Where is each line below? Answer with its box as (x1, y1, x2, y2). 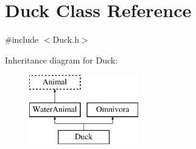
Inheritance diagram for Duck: (5, 53, 118, 66)
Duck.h (52, 33, 79, 46)
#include (5, 33, 39, 46)
